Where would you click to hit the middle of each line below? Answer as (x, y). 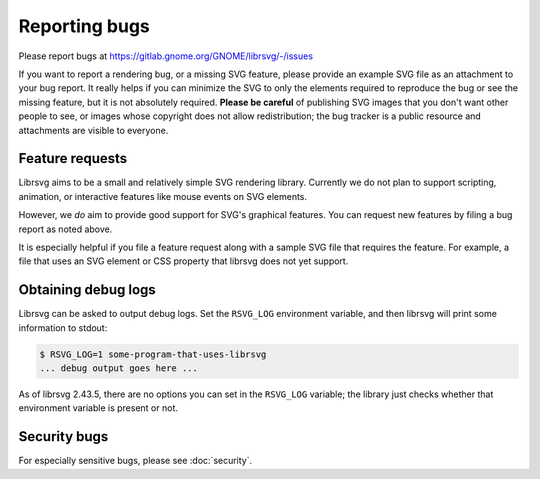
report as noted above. (65, 229)
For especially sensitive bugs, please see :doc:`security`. (135, 461)
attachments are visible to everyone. (93, 130)
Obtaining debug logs (87, 290)
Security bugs (63, 436)
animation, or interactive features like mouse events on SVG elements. (163, 196)
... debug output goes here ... (119, 368)
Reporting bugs (84, 26)
